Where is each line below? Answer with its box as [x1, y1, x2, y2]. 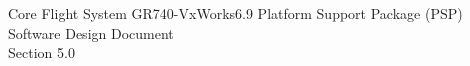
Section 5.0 [8, 42, 75, 63]
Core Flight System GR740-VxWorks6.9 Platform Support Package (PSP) [8, 3, 463, 23]
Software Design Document [8, 22, 174, 43]
